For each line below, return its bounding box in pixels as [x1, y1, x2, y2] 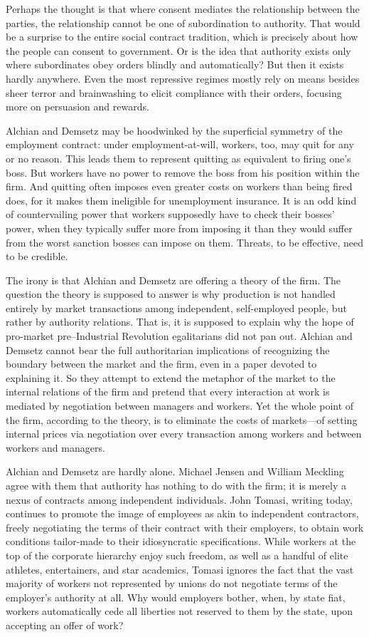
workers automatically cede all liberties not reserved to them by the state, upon [6, 604, 353, 618]
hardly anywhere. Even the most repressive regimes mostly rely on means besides [6, 71, 360, 86]
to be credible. [6, 249, 68, 264]
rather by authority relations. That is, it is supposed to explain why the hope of [6, 314, 354, 329]
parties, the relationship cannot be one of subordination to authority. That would [6, 15, 360, 30]
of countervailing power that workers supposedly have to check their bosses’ [6, 207, 335, 222]
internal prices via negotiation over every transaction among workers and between [6, 426, 362, 441]
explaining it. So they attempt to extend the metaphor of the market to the [6, 370, 336, 385]
